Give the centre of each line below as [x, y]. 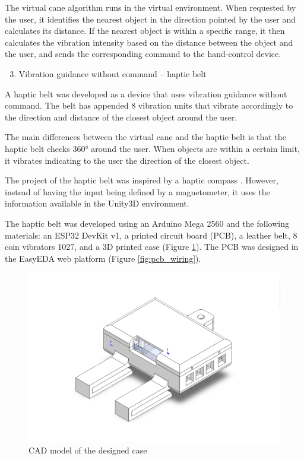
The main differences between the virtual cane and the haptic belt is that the [145, 137]
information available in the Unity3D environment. [97, 203]
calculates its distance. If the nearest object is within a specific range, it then [145, 31]
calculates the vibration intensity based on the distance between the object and [149, 42]
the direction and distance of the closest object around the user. [121, 117]
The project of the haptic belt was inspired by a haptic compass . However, [142, 180]
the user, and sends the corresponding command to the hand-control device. [143, 54]
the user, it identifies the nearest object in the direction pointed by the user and [151, 19]
